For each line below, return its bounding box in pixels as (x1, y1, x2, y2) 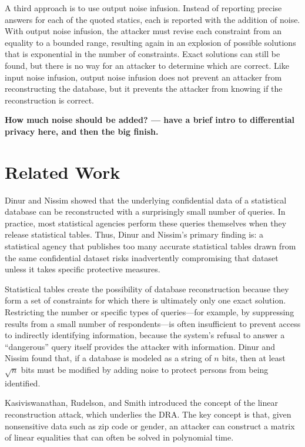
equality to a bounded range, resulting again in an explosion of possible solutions (5, 36, 296, 48)
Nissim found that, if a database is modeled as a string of (5, 352, 212, 364)
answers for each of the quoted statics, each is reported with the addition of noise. (5, 13, 300, 25)
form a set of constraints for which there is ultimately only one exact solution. (5, 294, 286, 306)
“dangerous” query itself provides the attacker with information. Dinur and (5, 340, 275, 352)
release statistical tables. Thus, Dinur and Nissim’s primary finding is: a (5, 228, 264, 241)
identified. (5, 376, 41, 389)
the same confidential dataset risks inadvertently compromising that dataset (5, 251, 279, 263)
